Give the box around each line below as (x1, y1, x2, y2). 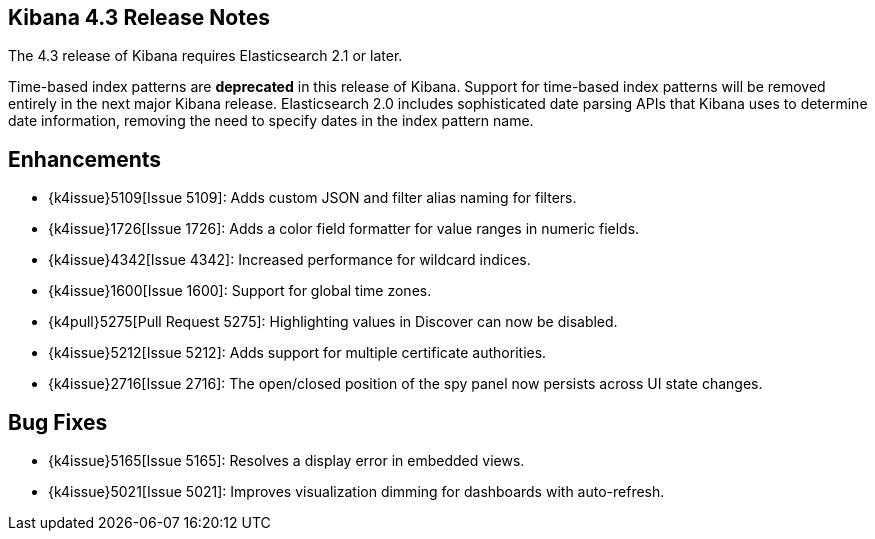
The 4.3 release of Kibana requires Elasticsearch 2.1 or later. (8, 47, 403, 65)
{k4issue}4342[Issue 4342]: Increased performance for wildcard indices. (48, 251, 531, 269)
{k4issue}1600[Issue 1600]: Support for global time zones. (48, 282, 432, 300)
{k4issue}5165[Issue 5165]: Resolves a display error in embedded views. (48, 452, 525, 470)
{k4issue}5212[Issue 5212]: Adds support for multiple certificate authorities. (48, 344, 547, 362)
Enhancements (8, 146, 162, 172)
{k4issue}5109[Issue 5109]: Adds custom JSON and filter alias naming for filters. (48, 189, 577, 207)
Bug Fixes (8, 409, 108, 435)
